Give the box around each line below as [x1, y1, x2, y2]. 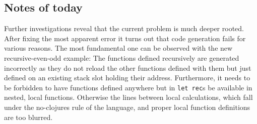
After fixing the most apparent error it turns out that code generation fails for [4, 33, 246, 43]
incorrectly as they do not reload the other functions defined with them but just [4, 62, 251, 73]
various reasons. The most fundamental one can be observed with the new [4, 43, 233, 53]
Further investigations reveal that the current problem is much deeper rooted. [4, 23, 244, 34]
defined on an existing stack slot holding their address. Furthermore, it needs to [4, 72, 250, 83]
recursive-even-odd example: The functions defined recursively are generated [4, 52, 239, 63]
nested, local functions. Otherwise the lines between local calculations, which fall [4, 92, 253, 102]
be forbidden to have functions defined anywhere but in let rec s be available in [4, 82, 252, 92]
